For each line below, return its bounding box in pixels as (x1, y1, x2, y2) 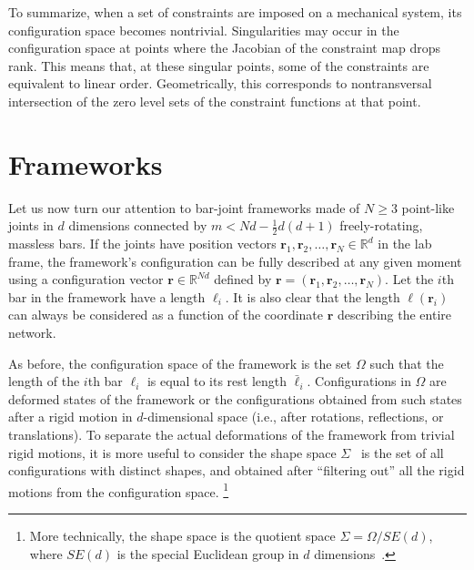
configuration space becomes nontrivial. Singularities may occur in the (8, 20, 399, 39)
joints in (8, 216, 54, 235)
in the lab (378, 234, 432, 253)
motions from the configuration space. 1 (8, 479, 229, 501)
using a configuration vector (8, 270, 164, 289)
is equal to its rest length (146, 372, 287, 391)
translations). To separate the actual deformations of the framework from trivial (8, 425, 455, 444)
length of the (8, 372, 80, 391)
